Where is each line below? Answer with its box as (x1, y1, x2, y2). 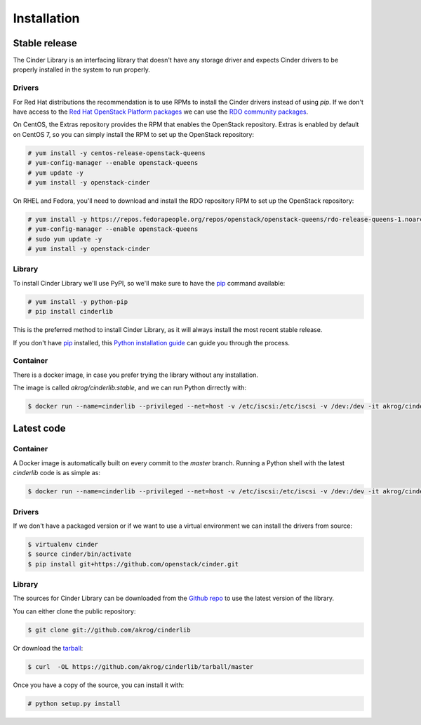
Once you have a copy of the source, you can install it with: (13, 681, 185, 689)
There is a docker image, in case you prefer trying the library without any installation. (13, 371, 259, 379)
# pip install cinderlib (27, 307, 114, 316)
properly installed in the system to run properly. (13, 65, 151, 74)
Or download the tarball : (13, 644, 83, 652)
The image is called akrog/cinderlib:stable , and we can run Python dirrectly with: (13, 383, 247, 392)
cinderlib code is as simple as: (13, 469, 101, 477)
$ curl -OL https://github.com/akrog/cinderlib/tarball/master (27, 663, 254, 670)
